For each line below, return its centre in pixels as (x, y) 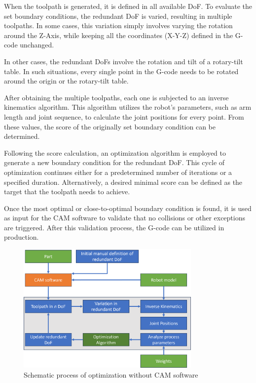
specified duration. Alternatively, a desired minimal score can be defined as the (123, 182)
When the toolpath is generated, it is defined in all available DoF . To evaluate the (128, 6)
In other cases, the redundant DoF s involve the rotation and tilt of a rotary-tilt (124, 61)
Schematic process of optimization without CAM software (111, 374)
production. (21, 237)
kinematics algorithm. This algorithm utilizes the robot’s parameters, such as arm (128, 107)
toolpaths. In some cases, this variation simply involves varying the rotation (118, 25)
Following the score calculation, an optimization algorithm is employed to (115, 152)
